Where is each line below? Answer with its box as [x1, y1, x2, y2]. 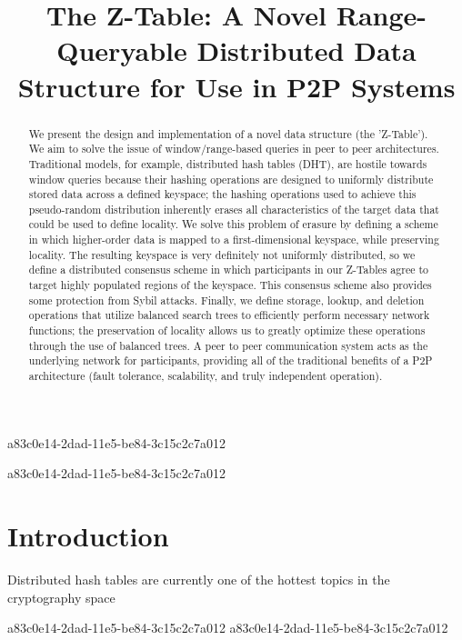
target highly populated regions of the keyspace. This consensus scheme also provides [28, 277, 432, 293]
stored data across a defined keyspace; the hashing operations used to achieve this [28, 186, 417, 202]
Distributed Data [196, 32, 417, 69]
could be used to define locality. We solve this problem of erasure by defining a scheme [28, 216, 438, 232]
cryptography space [7, 587, 115, 606]
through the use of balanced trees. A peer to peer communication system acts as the [28, 337, 428, 353]
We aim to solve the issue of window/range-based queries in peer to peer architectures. [28, 141, 439, 156]
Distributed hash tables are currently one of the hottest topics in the [7, 570, 390, 589]
